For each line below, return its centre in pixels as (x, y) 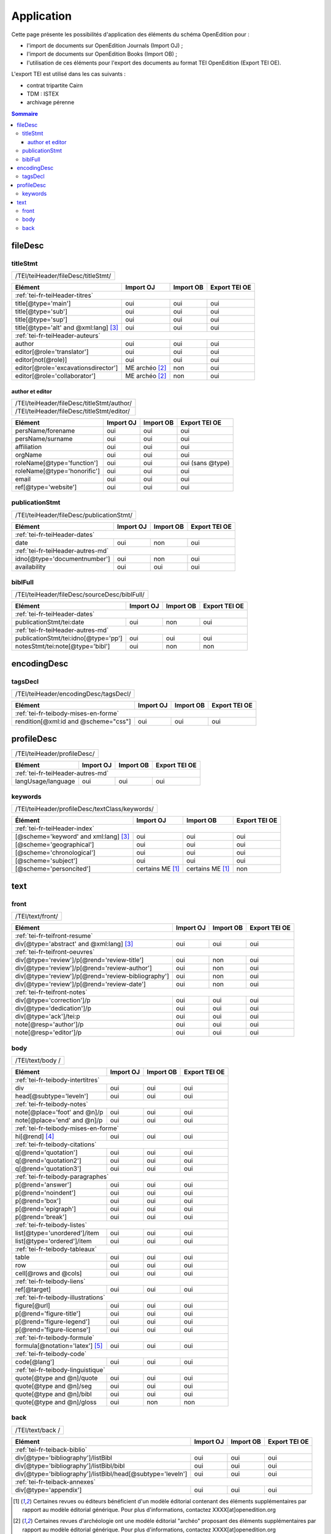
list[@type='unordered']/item (57, 1233)
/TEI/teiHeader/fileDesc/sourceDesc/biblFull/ (80, 595)
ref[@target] (33, 1289)
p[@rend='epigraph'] (46, 1209)
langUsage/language (45, 781)
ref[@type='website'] (46, 487)
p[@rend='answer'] (43, 1184)
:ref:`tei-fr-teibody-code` (51, 1354)
